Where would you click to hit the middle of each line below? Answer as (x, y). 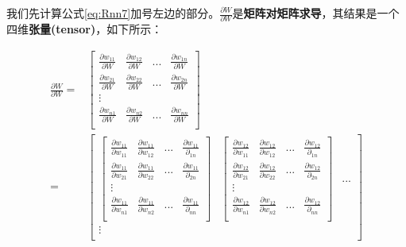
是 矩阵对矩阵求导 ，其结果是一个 (316, 13)
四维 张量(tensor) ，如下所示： (85, 29)
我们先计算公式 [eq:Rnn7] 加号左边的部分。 (113, 13)
